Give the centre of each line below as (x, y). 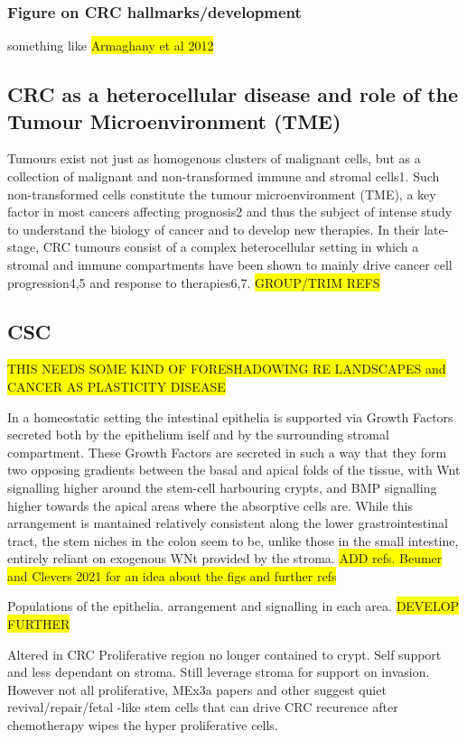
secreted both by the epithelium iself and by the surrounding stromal (198, 435)
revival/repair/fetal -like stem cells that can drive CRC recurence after (203, 707)
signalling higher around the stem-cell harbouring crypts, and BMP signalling (222, 487)
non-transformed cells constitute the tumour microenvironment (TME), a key (222, 194)
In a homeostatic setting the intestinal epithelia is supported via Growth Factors (230, 416)
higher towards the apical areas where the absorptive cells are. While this (210, 505)
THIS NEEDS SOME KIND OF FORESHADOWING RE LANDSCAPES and (227, 369)
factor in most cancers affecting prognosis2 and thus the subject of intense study (230, 212)
